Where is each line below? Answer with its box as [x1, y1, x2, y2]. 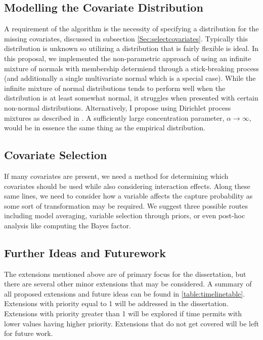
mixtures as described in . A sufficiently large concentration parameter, [4, 112, 225, 123]
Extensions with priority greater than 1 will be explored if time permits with [4, 308, 242, 319]
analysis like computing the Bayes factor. [4, 220, 131, 230]
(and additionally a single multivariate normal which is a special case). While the [4, 73, 256, 83]
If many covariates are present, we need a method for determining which [4, 170, 229, 181]
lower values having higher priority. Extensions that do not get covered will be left [4, 318, 259, 328]
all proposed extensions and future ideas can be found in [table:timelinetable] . [4, 288, 245, 299]
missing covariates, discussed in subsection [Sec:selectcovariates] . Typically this [4, 33, 248, 43]
